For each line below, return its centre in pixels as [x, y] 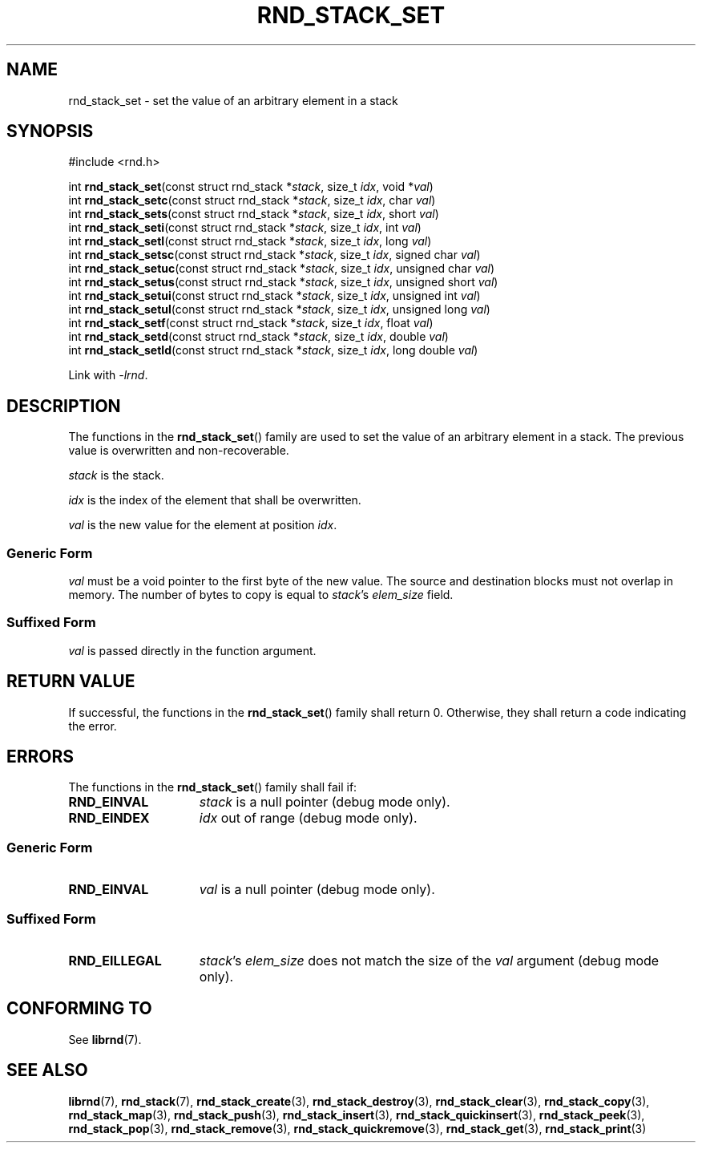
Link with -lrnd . [108, 375]
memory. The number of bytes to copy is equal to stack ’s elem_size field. [261, 595]
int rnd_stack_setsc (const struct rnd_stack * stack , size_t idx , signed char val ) [274, 255]
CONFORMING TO [79, 1009]
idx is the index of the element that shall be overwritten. [215, 500]
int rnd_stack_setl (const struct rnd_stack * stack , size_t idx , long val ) [250, 241]
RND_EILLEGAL [115, 960]
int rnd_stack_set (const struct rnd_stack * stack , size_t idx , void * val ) [251, 187]
